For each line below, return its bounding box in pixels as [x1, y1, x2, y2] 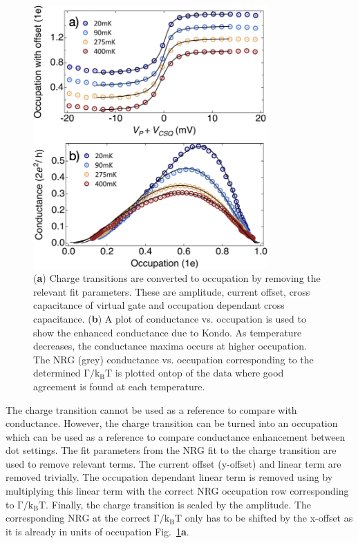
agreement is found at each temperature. [33, 379, 205, 393]
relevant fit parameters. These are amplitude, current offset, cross [33, 284, 310, 298]
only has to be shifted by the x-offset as [185, 511, 353, 525]
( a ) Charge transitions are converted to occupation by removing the [33, 271, 321, 285]
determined [33, 365, 81, 380]
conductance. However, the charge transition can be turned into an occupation [6, 416, 338, 430]
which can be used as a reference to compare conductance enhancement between [6, 429, 346, 444]
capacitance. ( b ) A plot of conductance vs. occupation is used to [33, 311, 306, 325]
